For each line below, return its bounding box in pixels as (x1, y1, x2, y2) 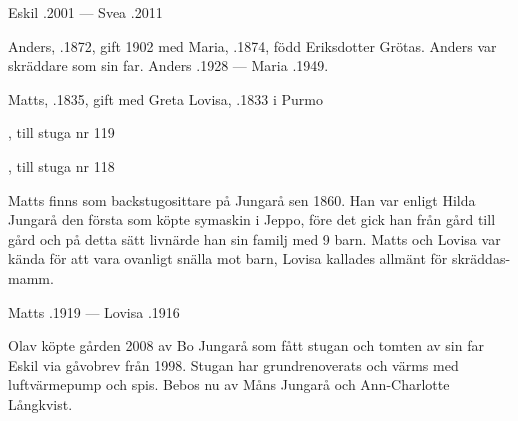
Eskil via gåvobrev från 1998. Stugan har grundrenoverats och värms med (8, 354, 459, 375)
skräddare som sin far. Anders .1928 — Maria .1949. (8, 55, 329, 76)
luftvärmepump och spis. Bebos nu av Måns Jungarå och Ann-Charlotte (8, 374, 450, 395)
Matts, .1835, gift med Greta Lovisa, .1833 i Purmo (8, 88, 323, 109)
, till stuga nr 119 (8, 122, 115, 143)
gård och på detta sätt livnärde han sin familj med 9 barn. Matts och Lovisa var (8, 228, 501, 249)
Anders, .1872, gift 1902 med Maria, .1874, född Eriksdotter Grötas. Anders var (8, 35, 497, 56)
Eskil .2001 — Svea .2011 (8, 2, 163, 22)
